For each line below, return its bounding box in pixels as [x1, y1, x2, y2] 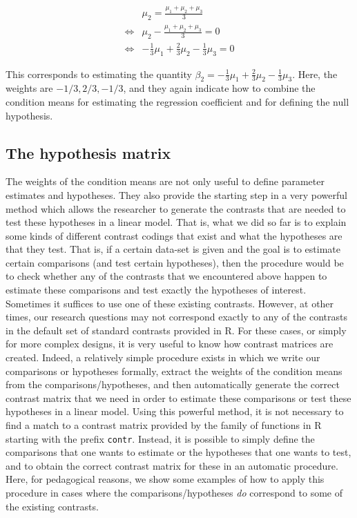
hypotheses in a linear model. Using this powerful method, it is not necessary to [6, 404, 344, 419]
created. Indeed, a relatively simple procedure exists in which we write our [6, 350, 320, 365]
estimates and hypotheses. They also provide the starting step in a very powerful [6, 187, 347, 202]
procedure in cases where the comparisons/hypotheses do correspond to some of [6, 486, 343, 500]
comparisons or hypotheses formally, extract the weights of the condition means [6, 363, 342, 378]
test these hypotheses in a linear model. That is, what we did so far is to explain [6, 215, 347, 229]
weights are [6, 81, 53, 95]
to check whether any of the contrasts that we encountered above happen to [6, 269, 327, 283]
